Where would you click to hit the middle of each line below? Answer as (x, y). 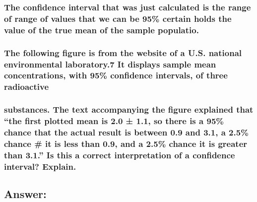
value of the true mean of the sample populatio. (101, 30)
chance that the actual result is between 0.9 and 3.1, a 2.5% (126, 132)
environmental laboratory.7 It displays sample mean (110, 64)
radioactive (27, 87)
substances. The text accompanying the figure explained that (129, 109)
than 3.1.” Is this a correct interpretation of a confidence (120, 155)
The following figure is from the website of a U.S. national (123, 52)
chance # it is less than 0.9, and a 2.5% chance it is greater (126, 143)
